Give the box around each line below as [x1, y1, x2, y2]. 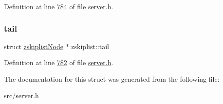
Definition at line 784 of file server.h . [4, 1, 113, 11]
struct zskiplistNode [4, 41, 64, 51]
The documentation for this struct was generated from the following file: [4, 74, 220, 84]
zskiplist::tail [71, 41, 109, 51]
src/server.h [4, 90, 39, 100]
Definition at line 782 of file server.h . [4, 57, 113, 68]
